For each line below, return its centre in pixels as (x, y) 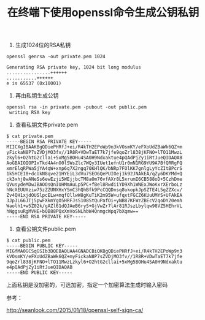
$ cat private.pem (30, 136)
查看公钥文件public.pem (46, 229)
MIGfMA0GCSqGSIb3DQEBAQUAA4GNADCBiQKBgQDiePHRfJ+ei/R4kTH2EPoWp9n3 (95, 251)
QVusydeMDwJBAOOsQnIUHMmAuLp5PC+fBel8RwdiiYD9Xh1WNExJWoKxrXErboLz (95, 185)
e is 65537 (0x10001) (34, 83)
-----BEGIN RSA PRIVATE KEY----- (49, 142)
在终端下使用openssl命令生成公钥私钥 (103, 13)
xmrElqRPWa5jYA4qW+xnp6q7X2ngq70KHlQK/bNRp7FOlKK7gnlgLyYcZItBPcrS (95, 169)
